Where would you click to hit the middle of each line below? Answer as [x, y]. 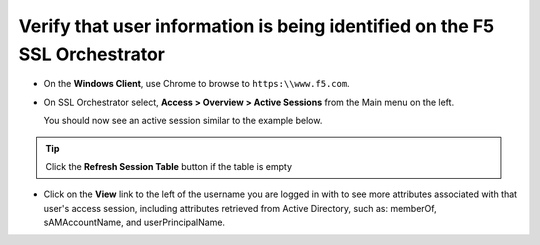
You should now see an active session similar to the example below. [183, 121]
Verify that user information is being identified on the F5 [256, 26]
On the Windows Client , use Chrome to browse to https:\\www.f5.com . [196, 84]
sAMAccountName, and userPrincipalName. [134, 222]
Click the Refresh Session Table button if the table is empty [169, 166]
